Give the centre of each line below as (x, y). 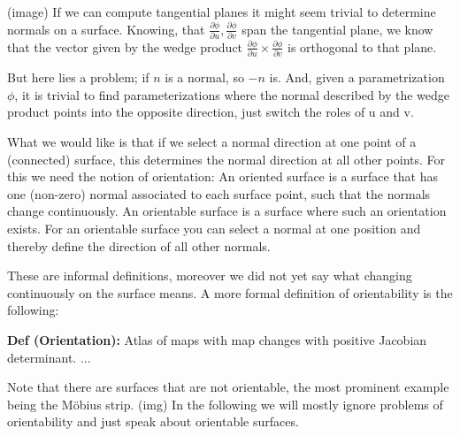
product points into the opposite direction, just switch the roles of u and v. (211, 112)
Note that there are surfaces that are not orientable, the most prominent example (228, 387)
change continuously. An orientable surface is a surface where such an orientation (227, 211)
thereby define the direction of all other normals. (139, 245)
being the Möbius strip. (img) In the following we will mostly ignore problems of (225, 404)
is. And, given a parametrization (357, 77)
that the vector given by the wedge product (125, 46)
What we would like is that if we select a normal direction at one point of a (212, 142)
